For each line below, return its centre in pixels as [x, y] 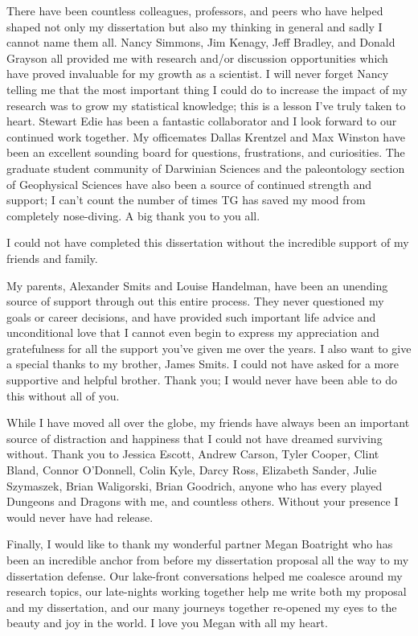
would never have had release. [80, 517]
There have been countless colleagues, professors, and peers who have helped [195, 10]
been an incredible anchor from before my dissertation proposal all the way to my [208, 560]
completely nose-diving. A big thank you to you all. [133, 215]
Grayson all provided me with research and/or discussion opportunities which [197, 57]
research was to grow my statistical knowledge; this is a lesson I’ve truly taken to [206, 105]
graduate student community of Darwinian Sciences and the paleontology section [206, 168]
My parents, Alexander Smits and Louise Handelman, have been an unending [197, 285]
